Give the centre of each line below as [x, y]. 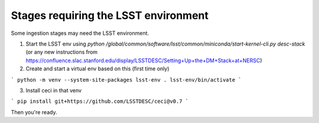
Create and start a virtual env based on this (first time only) [97, 69]
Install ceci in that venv [54, 90]
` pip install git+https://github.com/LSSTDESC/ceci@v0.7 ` [100, 101]
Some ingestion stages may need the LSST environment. [80, 33]
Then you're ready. [34, 112]
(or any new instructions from [61, 52]
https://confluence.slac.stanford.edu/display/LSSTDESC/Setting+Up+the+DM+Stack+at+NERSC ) [144, 60]
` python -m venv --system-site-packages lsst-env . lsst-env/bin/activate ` [126, 80]
